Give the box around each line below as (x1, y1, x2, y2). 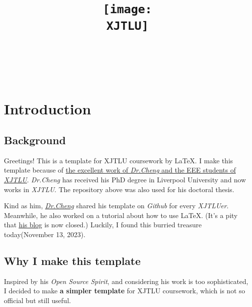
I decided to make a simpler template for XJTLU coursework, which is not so (4, 285, 245, 296)
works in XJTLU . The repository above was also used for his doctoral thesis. (4, 184, 234, 194)
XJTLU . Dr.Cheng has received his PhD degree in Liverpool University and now (4, 174, 246, 184)
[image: (102, 2, 152, 17)
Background (4, 132, 66, 147)
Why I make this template (4, 253, 141, 268)
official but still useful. (4, 295, 71, 305)
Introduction (4, 99, 91, 119)
